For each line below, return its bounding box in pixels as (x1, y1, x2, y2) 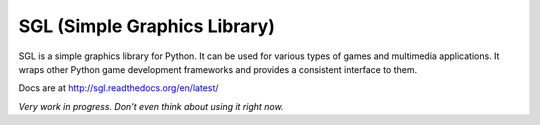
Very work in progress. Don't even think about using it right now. (18, 100, 284, 112)
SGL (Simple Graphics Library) (18, 15, 275, 37)
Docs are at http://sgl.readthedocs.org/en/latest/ (18, 82, 219, 94)
